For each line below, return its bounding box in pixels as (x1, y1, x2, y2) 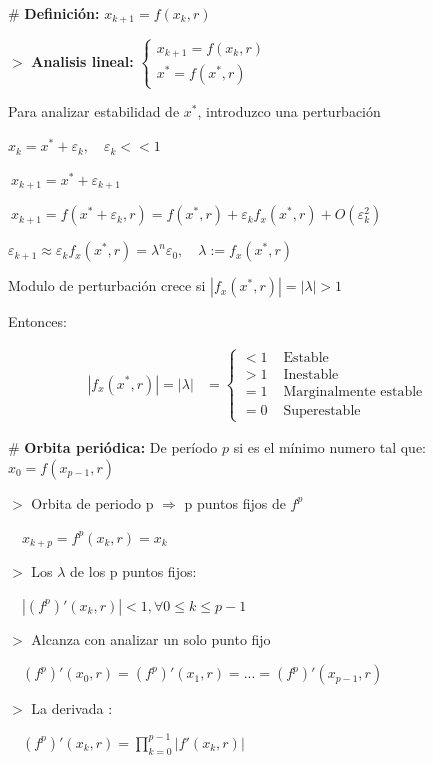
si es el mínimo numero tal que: (233, 437, 426, 458)
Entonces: (8, 311, 67, 332)
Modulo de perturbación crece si (8, 275, 206, 296)
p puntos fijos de (184, 492, 286, 513)
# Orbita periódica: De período (8, 437, 218, 458)
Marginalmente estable (283, 385, 423, 400)
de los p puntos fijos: (70, 561, 197, 582)
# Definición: (8, 3, 100, 23)
